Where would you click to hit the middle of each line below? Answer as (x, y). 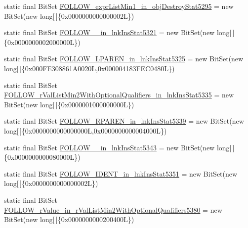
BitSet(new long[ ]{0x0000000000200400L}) (69, 219)
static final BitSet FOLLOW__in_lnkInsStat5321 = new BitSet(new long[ (118, 32)
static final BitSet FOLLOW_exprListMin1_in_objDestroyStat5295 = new (119, 6)
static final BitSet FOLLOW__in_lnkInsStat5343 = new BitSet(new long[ (118, 147)
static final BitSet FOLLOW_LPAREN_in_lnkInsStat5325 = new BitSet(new (124, 59)
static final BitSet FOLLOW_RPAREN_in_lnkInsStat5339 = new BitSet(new (124, 121)
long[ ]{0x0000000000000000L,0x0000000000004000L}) (85, 130)
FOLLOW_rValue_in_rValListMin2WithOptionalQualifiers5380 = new (113, 209)
